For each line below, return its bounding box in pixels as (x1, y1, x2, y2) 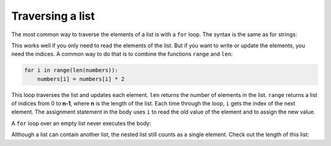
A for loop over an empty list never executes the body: (11, 120, 151, 127)
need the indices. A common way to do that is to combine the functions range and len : (11, 50, 233, 58)
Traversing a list (11, 9, 95, 23)
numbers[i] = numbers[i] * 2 (37, 75, 125, 82)
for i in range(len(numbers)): (24, 67, 119, 74)
